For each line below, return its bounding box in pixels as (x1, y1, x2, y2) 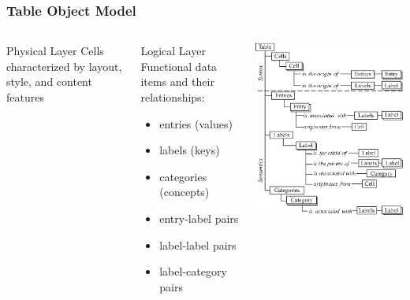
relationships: (140, 89, 205, 105)
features (6, 89, 44, 105)
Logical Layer (140, 43, 206, 59)
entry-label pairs (159, 209, 239, 226)
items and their (140, 73, 214, 90)
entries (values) (159, 115, 233, 131)
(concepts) (159, 183, 210, 200)
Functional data (140, 57, 218, 74)
